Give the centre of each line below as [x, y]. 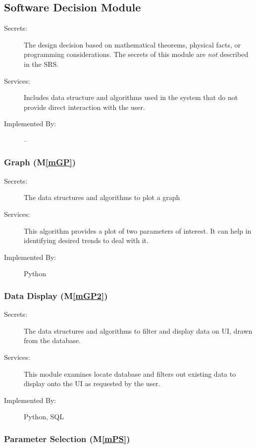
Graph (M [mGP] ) [40, 162]
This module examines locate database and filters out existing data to [130, 373]
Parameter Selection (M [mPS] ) [67, 438]
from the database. [52, 340]
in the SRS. [41, 64]
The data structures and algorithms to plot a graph [102, 197]
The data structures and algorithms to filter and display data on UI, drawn [138, 330]
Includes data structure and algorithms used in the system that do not [131, 97]
